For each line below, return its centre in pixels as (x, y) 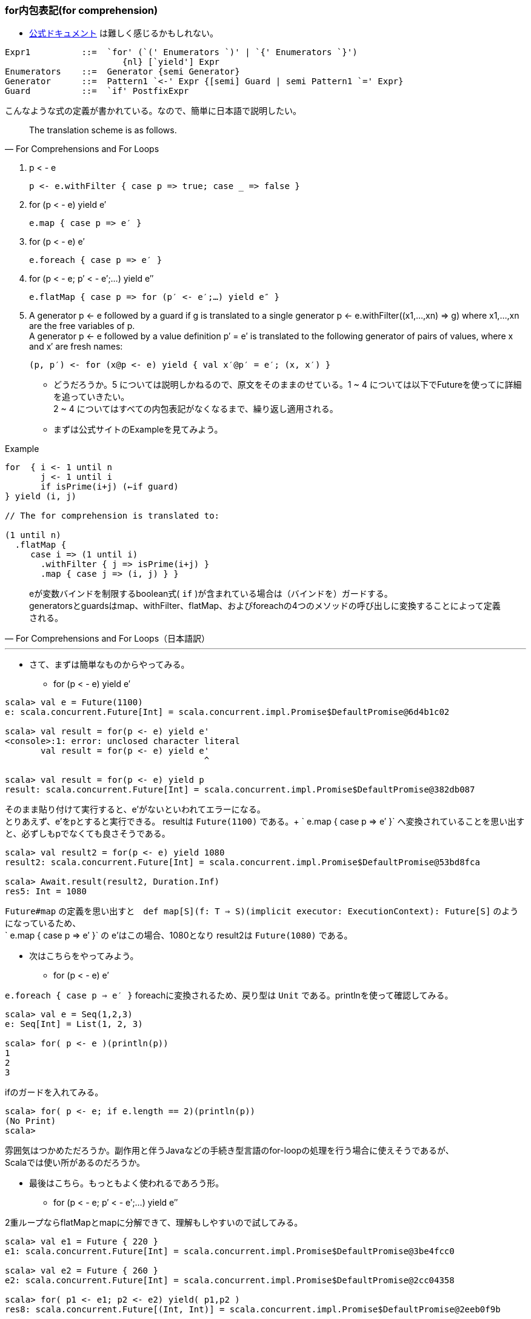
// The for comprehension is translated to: (112, 516)
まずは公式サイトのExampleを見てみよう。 (138, 430)
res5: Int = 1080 (46, 892)
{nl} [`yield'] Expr (171, 62)
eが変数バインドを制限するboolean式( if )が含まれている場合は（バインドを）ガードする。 (211, 594)
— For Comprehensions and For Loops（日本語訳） (108, 639)
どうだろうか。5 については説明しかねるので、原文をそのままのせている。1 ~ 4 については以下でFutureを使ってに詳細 (288, 385)
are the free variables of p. (82, 326)
